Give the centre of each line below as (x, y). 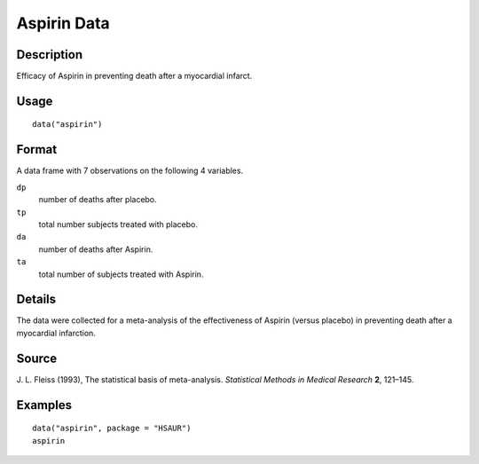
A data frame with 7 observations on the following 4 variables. (130, 171)
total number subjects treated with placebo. (118, 224)
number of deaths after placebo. (98, 200)
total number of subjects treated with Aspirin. (121, 274)
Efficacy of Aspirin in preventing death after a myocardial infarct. (134, 76)
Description (50, 55)
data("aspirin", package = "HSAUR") (112, 429)
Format (37, 149)
